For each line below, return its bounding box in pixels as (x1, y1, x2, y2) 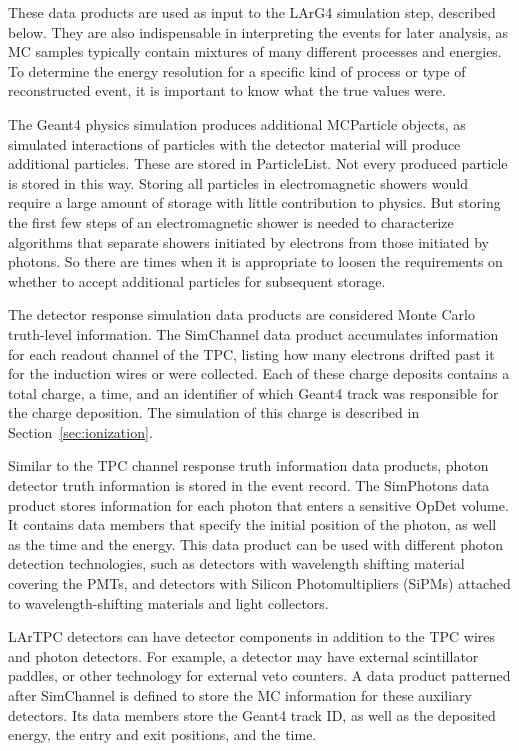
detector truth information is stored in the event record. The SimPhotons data (8, 475, 490, 496)
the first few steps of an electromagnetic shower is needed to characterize (8, 211, 454, 232)
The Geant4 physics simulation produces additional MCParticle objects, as (8, 113, 466, 134)
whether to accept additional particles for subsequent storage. (8, 270, 386, 291)
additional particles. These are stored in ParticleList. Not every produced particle (8, 153, 508, 174)
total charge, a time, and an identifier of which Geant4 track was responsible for (8, 382, 499, 403)
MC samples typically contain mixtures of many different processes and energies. (8, 41, 502, 62)
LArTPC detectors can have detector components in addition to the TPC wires (8, 626, 496, 647)
